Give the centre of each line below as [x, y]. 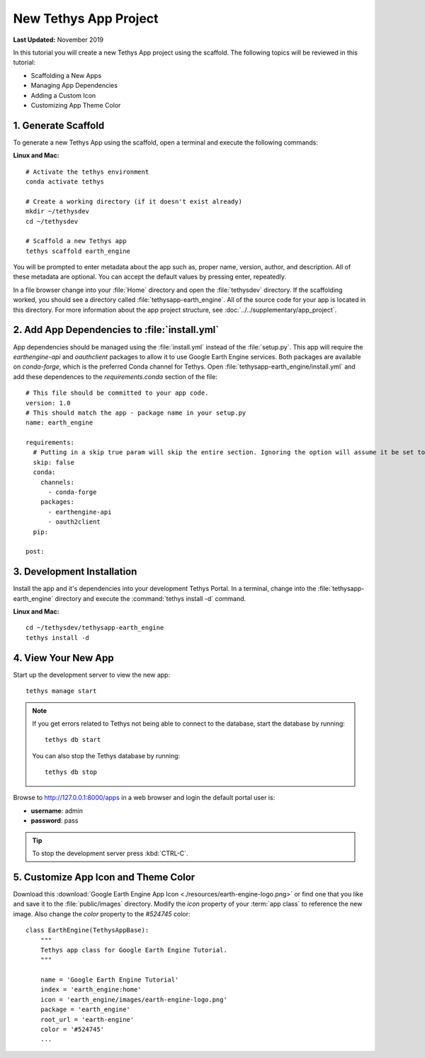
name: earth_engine [59, 423]
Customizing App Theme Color [76, 105]
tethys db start [73, 740]
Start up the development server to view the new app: [91, 675]
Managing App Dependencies [74, 86]
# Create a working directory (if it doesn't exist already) [134, 201]
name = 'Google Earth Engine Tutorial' [109, 980]
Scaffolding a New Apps [66, 75]
